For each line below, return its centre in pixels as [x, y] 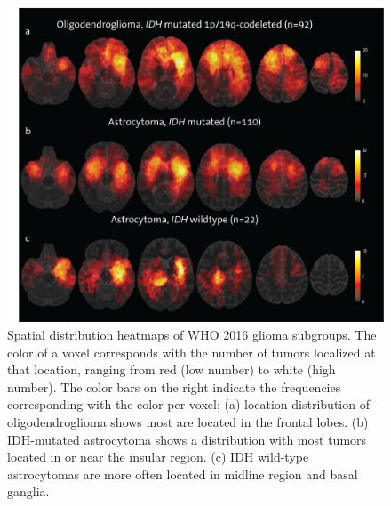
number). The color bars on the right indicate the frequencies [174, 386]
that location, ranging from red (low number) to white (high [172, 369]
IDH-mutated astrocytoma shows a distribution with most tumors [187, 439]
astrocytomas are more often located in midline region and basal [183, 474]
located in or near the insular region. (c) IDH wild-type [158, 457]
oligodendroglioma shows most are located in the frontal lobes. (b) [188, 422]
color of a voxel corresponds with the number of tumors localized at [192, 352]
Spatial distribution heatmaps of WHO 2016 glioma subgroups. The [192, 335]
